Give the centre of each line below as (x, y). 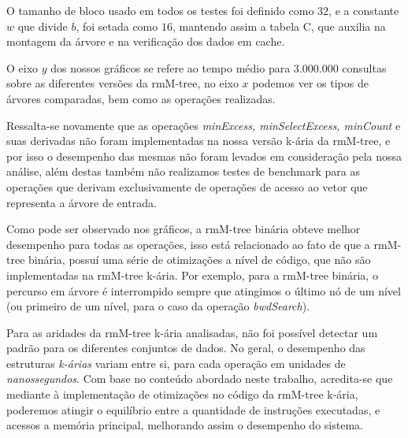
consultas (364, 67)
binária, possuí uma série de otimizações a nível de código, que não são (200, 260)
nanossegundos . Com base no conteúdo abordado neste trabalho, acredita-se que (200, 379)
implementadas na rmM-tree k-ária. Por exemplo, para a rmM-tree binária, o (192, 275)
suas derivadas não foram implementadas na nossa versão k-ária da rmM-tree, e (198, 141)
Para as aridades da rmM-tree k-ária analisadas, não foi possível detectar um (192, 332)
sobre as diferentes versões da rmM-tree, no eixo (122, 83)
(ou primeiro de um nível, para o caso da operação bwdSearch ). (158, 306)
